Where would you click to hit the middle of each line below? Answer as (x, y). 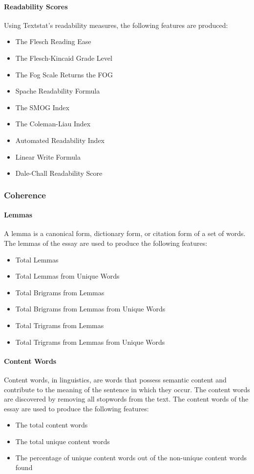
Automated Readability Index (60, 140)
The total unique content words (63, 441)
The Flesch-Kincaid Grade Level (64, 58)
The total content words (52, 425)
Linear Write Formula (48, 156)
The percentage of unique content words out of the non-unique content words (131, 458)
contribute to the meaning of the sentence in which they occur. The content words (127, 389)
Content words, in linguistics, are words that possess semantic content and (115, 379)
